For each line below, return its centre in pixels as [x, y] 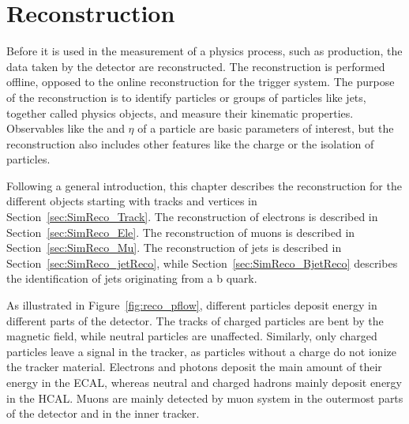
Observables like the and [66, 128]
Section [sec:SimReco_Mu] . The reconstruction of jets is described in [174, 248]
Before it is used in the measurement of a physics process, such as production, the [204, 51]
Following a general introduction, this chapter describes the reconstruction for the [204, 185]
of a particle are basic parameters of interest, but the [266, 128]
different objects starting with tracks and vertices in [132, 201]
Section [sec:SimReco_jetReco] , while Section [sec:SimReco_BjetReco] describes [202, 263]
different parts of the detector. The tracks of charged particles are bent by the [195, 320]
